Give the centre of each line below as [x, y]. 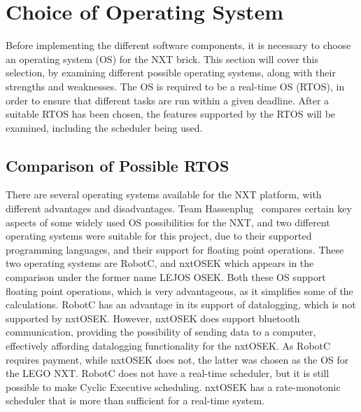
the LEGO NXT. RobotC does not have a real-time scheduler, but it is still [168, 373]
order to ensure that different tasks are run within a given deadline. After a [168, 100]
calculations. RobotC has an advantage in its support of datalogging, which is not [181, 304]
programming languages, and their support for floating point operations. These [175, 249]
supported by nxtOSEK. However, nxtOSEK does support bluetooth [153, 318]
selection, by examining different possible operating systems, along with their [171, 73]
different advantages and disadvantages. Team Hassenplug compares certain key [179, 208]
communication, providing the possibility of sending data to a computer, [161, 332]
